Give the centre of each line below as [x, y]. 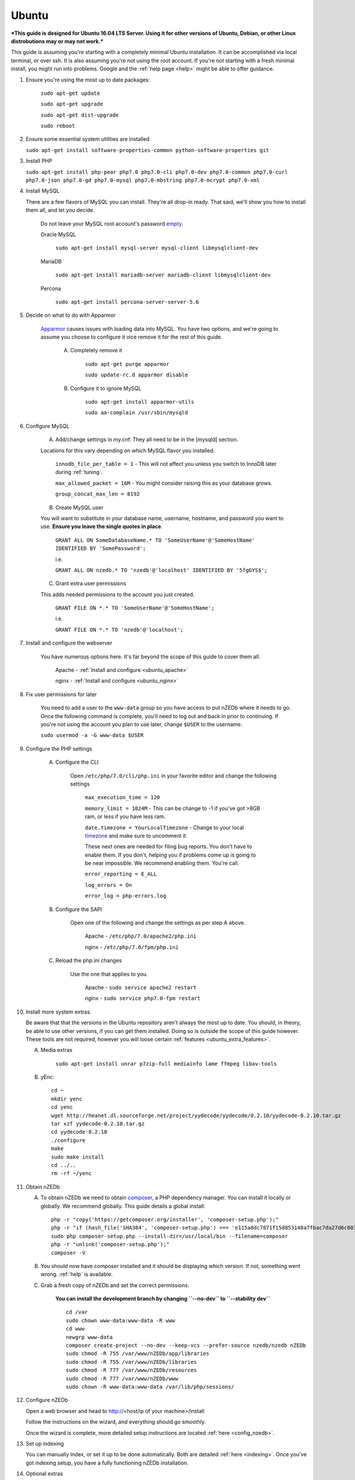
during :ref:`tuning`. [79, 472]
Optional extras [44, 1473]
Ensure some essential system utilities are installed [88, 139]
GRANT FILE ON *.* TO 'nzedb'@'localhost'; [119, 630]
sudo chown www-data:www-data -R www [121, 1320]
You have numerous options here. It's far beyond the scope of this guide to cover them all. [150, 657]
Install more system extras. [59, 1012]
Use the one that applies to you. [109, 974]
